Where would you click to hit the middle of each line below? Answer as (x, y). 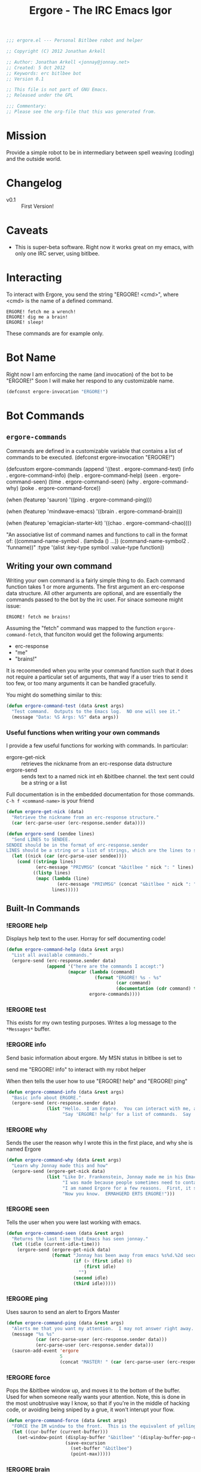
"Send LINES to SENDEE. (41, 839)
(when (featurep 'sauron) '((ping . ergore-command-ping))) (79, 500)
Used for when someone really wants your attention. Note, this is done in (96, 1397)
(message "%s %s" (33, 1334)
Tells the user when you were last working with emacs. (74, 1222)
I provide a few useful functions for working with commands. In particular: (97, 746)
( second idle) (91, 1278)
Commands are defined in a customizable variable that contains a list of (95, 450)
